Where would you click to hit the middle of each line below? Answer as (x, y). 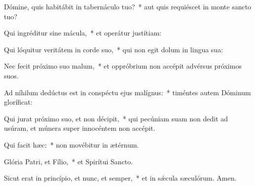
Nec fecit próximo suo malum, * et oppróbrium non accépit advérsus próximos (123, 66)
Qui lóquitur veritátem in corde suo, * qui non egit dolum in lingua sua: (114, 49)
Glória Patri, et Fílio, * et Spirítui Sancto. (69, 161)
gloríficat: (18, 102)
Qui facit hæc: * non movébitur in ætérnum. (72, 144)
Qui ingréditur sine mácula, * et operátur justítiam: (83, 33)
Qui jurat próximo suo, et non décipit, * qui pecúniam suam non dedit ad (116, 118)
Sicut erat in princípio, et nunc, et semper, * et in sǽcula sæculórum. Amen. (120, 178)
